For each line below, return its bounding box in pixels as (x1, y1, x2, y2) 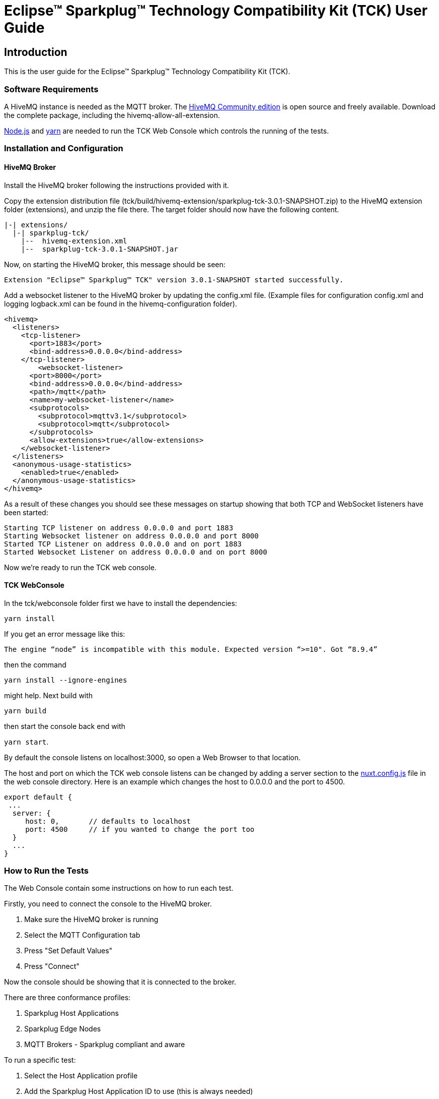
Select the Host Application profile (24, 1071, 138, 1080)
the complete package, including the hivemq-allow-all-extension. (4, 110, 220, 119)
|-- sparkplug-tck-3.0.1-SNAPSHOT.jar (21, 245, 178, 253)
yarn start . (4, 737, 49, 746)
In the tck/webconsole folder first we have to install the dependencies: (4, 598, 237, 607)
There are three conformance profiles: (4, 993, 131, 1002)
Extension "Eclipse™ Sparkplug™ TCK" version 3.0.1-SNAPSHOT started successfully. (4, 275, 344, 284)
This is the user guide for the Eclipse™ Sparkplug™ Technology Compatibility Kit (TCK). (4, 67, 290, 76)
